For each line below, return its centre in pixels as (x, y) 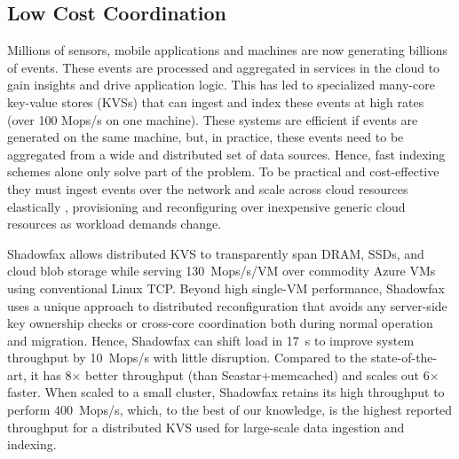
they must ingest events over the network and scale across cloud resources (208, 188)
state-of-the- (404, 358)
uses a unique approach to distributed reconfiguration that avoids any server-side (227, 305)
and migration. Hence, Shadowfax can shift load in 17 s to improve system (211, 340)
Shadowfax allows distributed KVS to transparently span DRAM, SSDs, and (216, 253)
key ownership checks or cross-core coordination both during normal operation (220, 323)
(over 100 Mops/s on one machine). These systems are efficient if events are (213, 119)
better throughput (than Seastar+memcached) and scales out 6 (257, 374)
